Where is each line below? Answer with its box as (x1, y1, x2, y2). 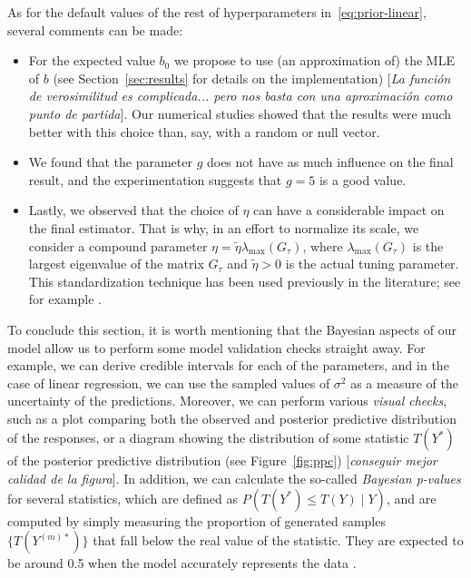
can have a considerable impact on (253, 201, 445, 220)
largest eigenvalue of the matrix (28, 254, 204, 273)
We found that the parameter (28, 152, 192, 171)
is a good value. (319, 170, 407, 189)
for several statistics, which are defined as (7, 488, 239, 507)
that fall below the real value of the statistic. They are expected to (93, 531, 464, 550)
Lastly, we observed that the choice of (28, 201, 239, 220)
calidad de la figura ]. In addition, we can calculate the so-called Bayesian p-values (7, 469, 461, 488)
